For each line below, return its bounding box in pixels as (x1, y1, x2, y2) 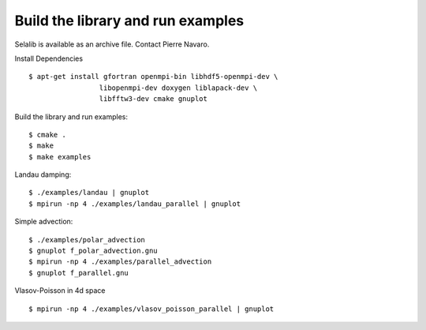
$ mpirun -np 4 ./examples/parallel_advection (28, 257, 212, 266)
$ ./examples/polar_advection (28, 235, 146, 244)
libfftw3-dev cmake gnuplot (99, 95, 208, 103)
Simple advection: (14, 217, 73, 227)
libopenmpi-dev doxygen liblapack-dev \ (99, 83, 258, 92)
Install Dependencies (14, 54, 83, 63)
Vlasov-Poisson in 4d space (14, 286, 106, 295)
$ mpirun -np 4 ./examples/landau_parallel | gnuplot (28, 199, 241, 208)
